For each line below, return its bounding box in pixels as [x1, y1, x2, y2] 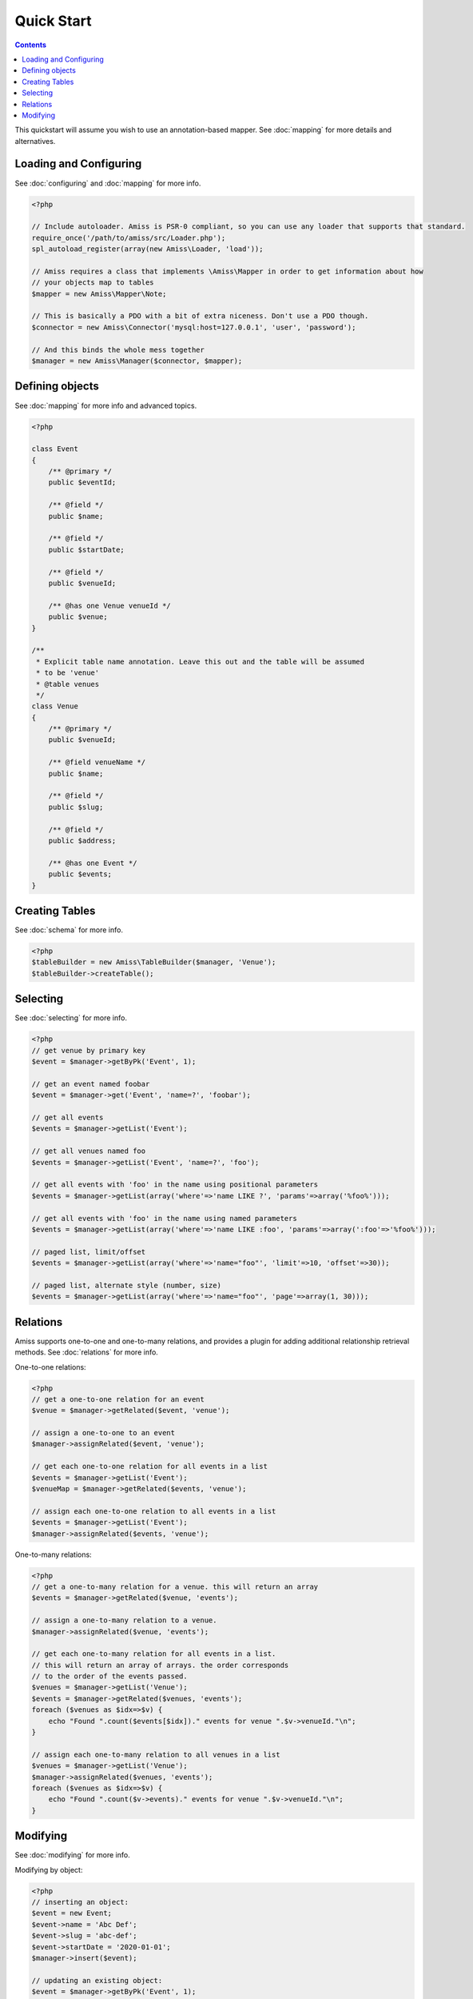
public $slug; [48, 802, 104, 812]
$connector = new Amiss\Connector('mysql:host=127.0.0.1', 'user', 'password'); [31, 322, 356, 332]
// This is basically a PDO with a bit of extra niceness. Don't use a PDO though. [31, 312, 369, 321]
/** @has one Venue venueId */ [48, 600, 171, 610]
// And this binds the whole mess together [31, 345, 205, 354]
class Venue [31, 702, 79, 711]
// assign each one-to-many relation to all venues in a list [31, 1750, 280, 1759]
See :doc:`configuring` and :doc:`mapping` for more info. [14, 178, 201, 188]
